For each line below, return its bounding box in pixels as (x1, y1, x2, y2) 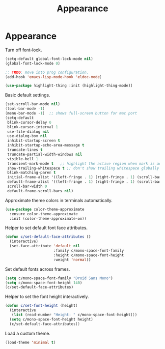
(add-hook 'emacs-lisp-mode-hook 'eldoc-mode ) (5, 74, 102, 79)
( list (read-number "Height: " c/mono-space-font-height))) (11, 313, 137, 318)
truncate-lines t (7, 147, 43, 152)
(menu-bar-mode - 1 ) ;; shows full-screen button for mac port (5, 111, 137, 116)
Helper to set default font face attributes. (5, 225, 88, 231)
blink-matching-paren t (7, 170, 56, 175)
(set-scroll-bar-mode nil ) (5, 102, 60, 107)
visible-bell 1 (7, 156, 38, 161)
